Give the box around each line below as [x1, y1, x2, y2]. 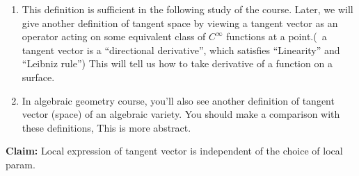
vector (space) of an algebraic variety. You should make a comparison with [22, 107, 340, 121]
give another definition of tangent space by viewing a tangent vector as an [22, 15, 338, 30]
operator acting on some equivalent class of [22, 29, 206, 44]
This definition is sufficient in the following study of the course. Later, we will [22, 2, 353, 16]
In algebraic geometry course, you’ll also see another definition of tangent [22, 93, 335, 107]
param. [6, 157, 35, 171]
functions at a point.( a [226, 29, 327, 44]
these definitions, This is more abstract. [22, 120, 191, 134]
